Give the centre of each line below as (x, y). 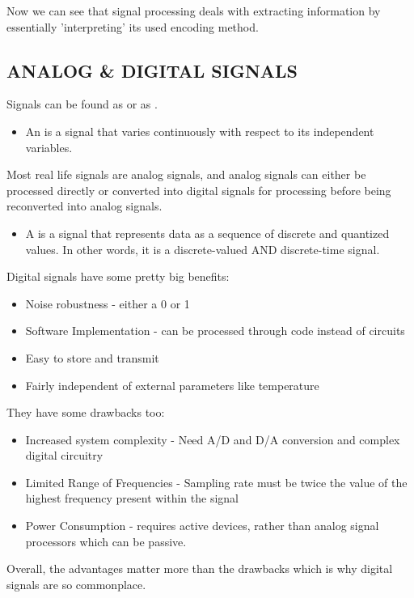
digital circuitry (64, 455)
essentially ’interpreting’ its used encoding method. (133, 26)
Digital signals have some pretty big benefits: (118, 276)
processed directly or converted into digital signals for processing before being (199, 190)
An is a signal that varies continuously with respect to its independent (200, 131)
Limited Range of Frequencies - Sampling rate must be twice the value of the (216, 482)
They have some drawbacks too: (86, 412)
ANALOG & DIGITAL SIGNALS (152, 70)
